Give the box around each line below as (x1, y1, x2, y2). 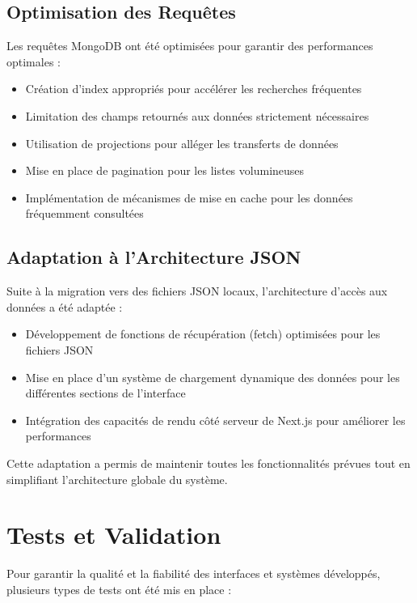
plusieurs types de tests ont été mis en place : (6, 580, 232, 597)
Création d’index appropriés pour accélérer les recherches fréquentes (25, 80, 362, 97)
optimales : (6, 53, 61, 70)
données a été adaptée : (6, 298, 123, 315)
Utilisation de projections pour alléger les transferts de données (25, 134, 339, 151)
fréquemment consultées (25, 205, 144, 222)
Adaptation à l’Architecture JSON (6, 244, 301, 270)
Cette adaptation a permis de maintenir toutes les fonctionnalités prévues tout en (6, 454, 411, 471)
